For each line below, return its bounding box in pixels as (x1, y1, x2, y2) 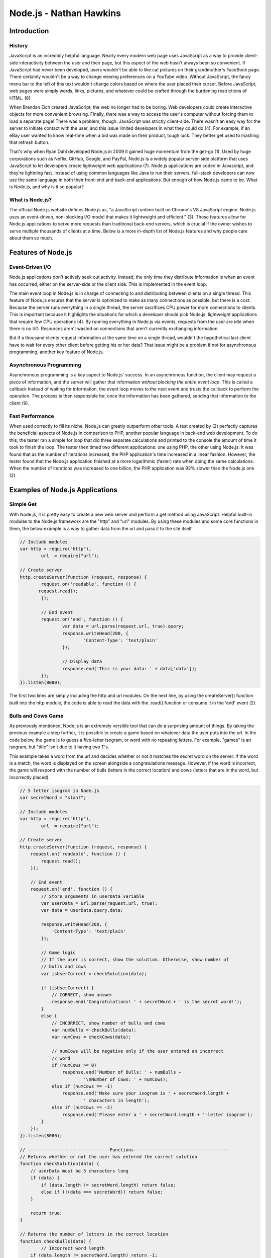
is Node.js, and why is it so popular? (9, 184, 84, 190)
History (9, 42, 28, 49)
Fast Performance (9, 413, 55, 420)
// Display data (62, 659, 102, 664)
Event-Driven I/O (9, 263, 51, 270)
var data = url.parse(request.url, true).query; (62, 623, 184, 629)
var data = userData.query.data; (41, 907, 123, 913)
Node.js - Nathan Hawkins (9, 8, 121, 19)
